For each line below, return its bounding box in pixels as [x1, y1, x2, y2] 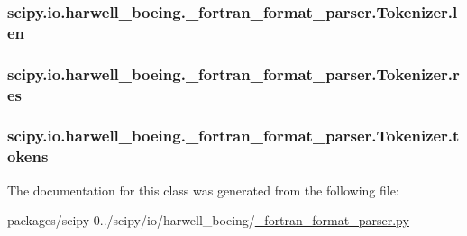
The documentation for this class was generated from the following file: [7, 180, 399, 199]
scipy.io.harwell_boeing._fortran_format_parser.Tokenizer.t [7, 124, 460, 147]
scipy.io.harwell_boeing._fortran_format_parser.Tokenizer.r [7, 62, 460, 85]
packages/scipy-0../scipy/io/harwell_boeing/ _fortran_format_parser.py [7, 211, 409, 230]
